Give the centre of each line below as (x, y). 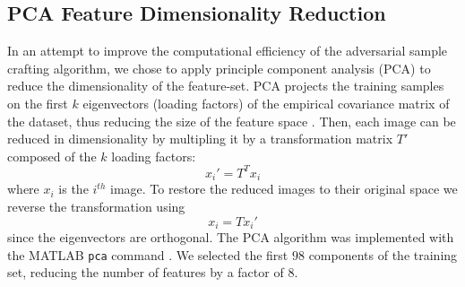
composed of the (52, 156)
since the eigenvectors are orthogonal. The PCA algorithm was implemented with (231, 236)
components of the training (383, 254)
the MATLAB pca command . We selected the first (148, 254)
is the (73, 189)
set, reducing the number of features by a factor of (146, 272)
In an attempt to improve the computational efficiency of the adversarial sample (228, 51)
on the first (38, 103)
